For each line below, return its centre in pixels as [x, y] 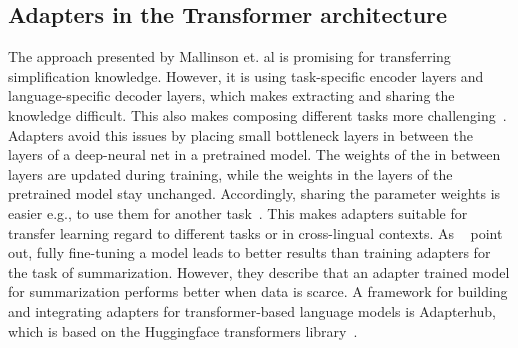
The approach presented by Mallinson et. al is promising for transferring [229, 56]
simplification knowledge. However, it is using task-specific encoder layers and [246, 75]
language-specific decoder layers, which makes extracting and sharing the [231, 95]
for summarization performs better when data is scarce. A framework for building [258, 291]
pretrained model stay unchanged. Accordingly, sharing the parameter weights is [254, 193]
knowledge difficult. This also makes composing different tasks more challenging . [257, 114]
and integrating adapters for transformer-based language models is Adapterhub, [252, 310]
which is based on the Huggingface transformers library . [183, 330]
